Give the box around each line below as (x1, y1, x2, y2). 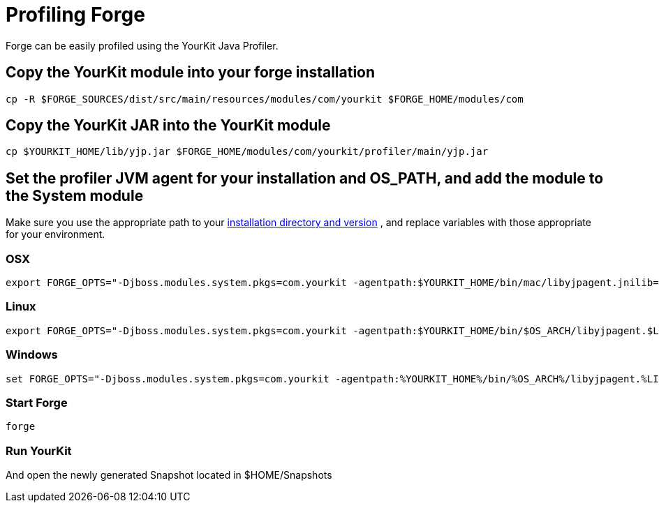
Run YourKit (6, 443, 72, 458)
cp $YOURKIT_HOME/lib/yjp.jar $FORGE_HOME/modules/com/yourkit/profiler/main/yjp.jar (6, 146, 489, 158)
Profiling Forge (6, 3, 145, 27)
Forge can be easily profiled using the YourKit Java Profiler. (6, 39, 279, 52)
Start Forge (6, 395, 68, 410)
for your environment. (6, 228, 105, 241)
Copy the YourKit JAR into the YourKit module (6, 117, 331, 135)
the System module (6, 186, 144, 204)
